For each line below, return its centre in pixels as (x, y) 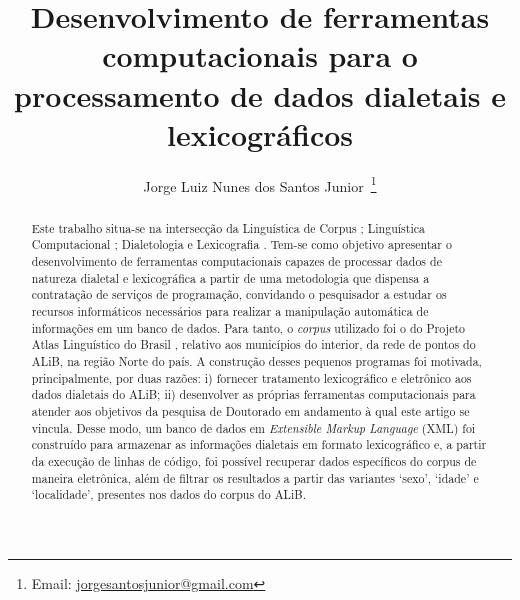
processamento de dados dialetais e (260, 94)
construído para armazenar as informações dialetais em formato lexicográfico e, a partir (259, 444)
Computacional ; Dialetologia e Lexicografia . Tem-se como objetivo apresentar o (241, 244)
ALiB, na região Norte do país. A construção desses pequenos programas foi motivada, (256, 360)
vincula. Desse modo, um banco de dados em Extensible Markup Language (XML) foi (253, 427)
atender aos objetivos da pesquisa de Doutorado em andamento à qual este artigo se (250, 410)
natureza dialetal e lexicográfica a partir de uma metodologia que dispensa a (230, 277)
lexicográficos (260, 133)
